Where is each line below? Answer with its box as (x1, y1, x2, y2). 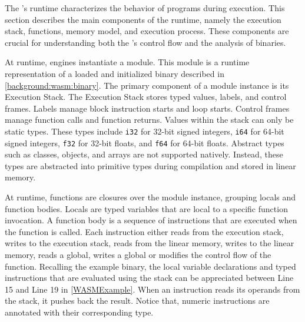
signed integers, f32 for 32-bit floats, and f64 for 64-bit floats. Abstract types (5, 136, 284, 149)
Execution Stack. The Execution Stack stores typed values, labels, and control (5, 90, 287, 103)
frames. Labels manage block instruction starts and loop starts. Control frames (5, 102, 290, 114)
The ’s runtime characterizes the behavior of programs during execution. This (5, 2, 285, 14)
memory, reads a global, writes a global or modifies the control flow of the (5, 249, 271, 260)
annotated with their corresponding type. (5, 306, 154, 318)
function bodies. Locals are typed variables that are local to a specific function (5, 202, 288, 214)
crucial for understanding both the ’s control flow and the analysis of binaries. (5, 36, 286, 48)
